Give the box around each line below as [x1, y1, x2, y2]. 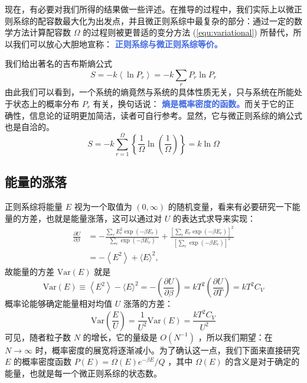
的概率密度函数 [14, 355, 72, 368]
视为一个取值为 [74, 200, 132, 213]
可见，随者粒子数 [5, 330, 71, 343]
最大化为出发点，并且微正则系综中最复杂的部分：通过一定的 [62, 14, 294, 27]
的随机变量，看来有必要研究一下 [168, 200, 292, 213]
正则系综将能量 [5, 200, 63, 213]
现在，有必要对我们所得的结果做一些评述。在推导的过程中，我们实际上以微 [5, 3, 294, 15]
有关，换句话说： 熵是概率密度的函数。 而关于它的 [93, 97, 286, 109]
